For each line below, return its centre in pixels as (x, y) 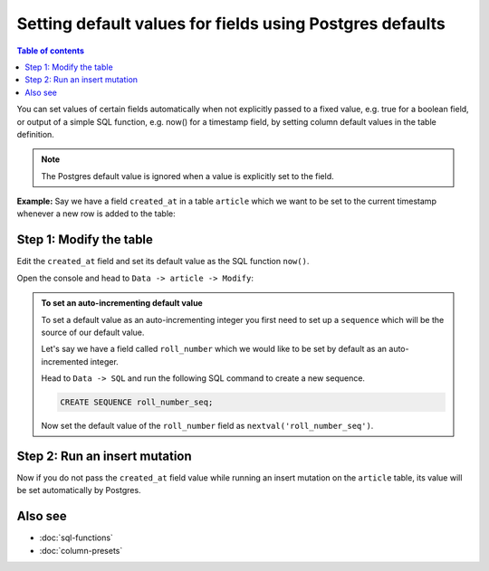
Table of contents (51, 51)
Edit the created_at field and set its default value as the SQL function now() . (163, 262)
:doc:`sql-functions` (76, 538)
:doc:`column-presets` (81, 550)
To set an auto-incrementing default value (122, 303)
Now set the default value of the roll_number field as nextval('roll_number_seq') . (207, 426)
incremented (65, 361)
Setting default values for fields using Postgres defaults (231, 24)
